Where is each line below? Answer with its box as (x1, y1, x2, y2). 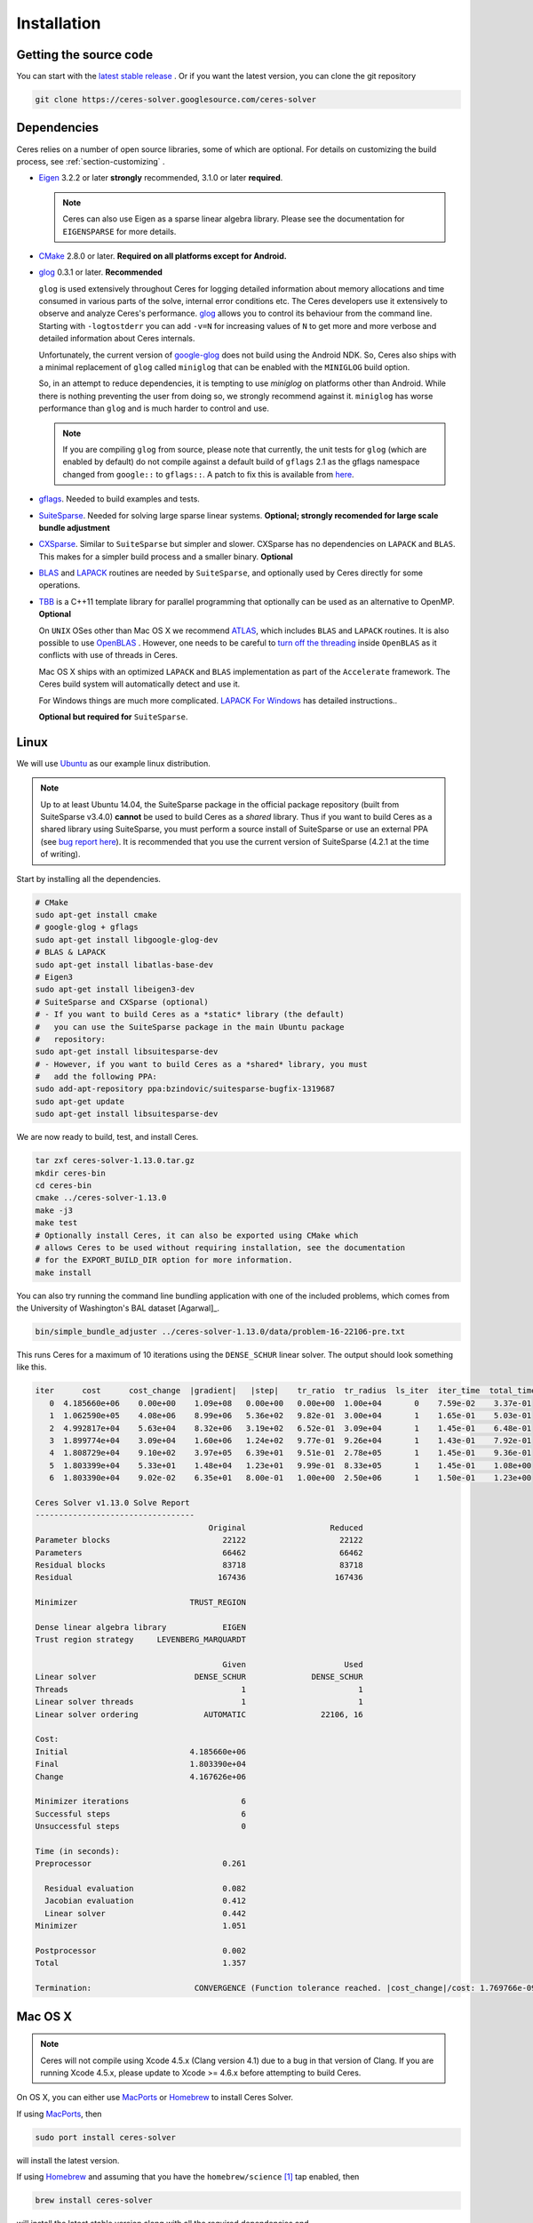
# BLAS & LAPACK (35, 947, 107, 958)
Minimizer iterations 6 (35, 1796, 246, 1807)
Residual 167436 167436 (35, 1572, 363, 1583)
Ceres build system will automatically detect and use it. (38, 678, 241, 689)
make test (35, 1218, 78, 1228)
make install (35, 1267, 92, 1278)
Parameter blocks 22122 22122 (35, 1535, 363, 1545)
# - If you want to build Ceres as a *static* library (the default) (35, 1009, 345, 1020)
